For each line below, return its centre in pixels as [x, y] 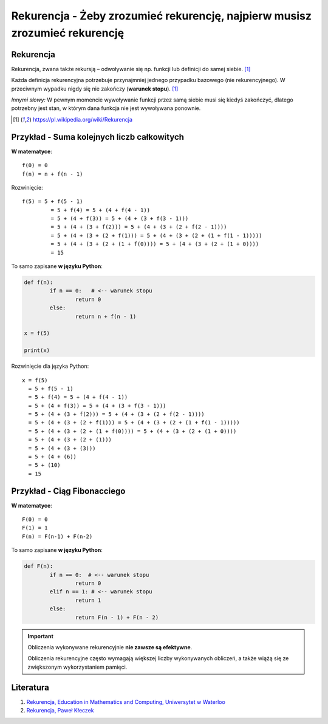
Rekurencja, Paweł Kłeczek [60, 711]
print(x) [37, 350]
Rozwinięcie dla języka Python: [50, 366]
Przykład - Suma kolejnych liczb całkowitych [98, 137]
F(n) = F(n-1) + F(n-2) [57, 536]
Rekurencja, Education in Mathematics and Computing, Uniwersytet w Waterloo [126, 702]
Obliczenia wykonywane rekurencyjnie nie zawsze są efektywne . [110, 647]
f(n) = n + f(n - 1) [53, 174]
